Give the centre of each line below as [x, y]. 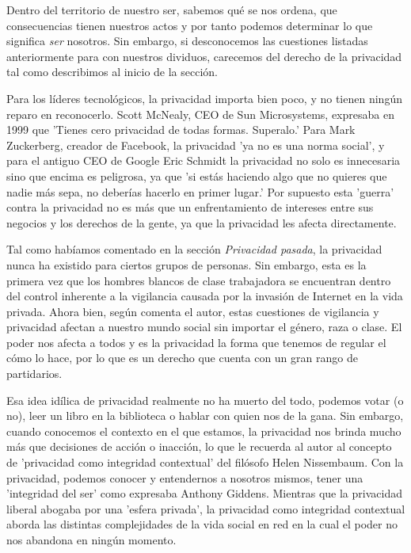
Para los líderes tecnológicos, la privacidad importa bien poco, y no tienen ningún [204, 98]
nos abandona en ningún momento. [91, 540]
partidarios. [34, 374]
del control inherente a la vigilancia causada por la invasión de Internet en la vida [205, 296]
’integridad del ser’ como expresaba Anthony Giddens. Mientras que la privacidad [204, 493]
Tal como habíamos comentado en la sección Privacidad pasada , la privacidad [194, 249]
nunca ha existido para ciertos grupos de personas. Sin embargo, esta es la [186, 264]
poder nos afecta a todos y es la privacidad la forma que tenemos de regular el [196, 342]
